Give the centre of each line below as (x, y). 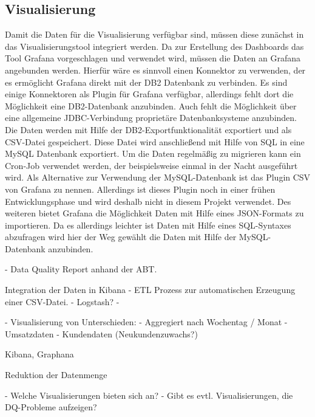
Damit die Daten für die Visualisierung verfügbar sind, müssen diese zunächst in (154, 34)
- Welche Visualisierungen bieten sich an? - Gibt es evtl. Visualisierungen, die (149, 395)
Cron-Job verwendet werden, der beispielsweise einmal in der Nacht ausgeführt (151, 165)
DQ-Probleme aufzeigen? (51, 407)
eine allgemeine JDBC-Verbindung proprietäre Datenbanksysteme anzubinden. (151, 118)
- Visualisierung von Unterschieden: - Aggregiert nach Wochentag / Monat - (146, 322)
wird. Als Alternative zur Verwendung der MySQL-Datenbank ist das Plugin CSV (158, 177)
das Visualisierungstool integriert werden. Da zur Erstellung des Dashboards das (154, 46)
